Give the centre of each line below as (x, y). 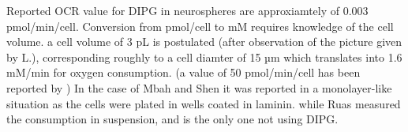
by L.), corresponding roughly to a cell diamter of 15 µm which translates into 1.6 (204, 57)
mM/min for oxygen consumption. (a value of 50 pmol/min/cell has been (183, 72)
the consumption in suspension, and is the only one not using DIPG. (172, 119)
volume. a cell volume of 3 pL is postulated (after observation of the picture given (204, 41)
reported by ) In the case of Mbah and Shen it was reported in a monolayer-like (199, 87)
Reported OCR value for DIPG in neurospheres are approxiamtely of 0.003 (187, 10)
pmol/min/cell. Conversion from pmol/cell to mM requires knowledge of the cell (200, 26)
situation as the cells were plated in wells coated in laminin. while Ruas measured (204, 103)
